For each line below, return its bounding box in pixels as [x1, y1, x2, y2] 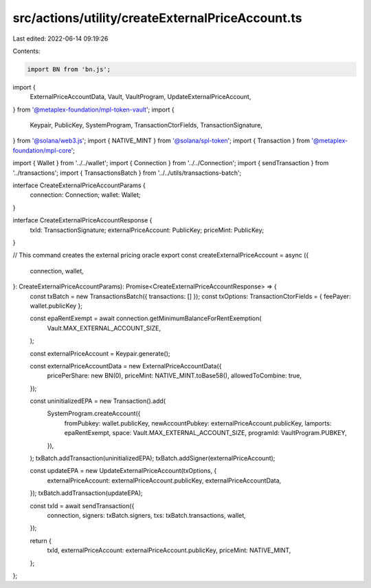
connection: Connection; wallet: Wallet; [30, 191, 141, 199]
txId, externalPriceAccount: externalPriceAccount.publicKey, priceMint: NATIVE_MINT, [47, 546, 291, 554]
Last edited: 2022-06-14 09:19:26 [12, 34, 109, 43]
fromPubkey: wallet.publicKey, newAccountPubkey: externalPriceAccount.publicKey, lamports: [64, 419, 332, 427]
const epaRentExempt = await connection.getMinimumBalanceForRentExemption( [30, 314, 262, 323]
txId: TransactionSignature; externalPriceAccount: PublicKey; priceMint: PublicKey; [30, 226, 265, 234]
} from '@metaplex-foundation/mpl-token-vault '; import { [12, 105, 175, 114]
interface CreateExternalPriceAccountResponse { [12, 216, 153, 224]
